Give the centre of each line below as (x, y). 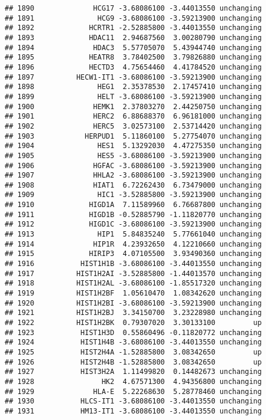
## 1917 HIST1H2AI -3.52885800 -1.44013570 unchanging (133, 273)
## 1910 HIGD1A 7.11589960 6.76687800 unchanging (133, 205)
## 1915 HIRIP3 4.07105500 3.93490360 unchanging (133, 254)
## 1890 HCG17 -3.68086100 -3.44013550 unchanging (133, 8)
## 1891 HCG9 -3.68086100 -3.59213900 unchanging (133, 18)
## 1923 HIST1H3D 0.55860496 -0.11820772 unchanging (133, 332)
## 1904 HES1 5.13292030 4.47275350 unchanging (133, 146)
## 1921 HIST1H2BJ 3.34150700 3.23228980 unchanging (133, 313)
